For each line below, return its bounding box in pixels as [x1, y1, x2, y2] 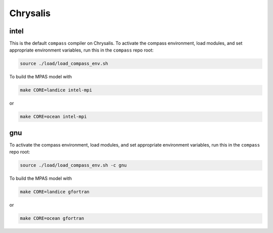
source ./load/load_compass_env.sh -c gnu [20, 162, 127, 168]
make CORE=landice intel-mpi [20, 87, 93, 93]
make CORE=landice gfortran [20, 189, 89, 195]
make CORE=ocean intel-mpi [20, 114, 87, 120]
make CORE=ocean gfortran [20, 215, 84, 221]
